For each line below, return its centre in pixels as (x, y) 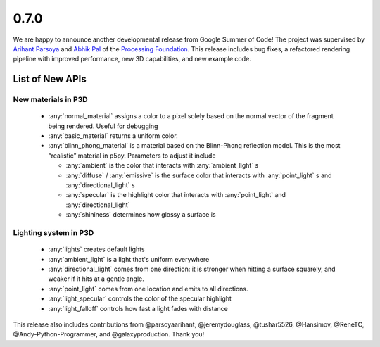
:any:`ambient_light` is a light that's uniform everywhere (129, 259)
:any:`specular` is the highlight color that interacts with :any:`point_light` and (176, 195)
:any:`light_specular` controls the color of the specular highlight (140, 298)
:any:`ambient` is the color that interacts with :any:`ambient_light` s (162, 165)
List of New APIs (50, 79)
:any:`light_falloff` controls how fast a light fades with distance (138, 308)
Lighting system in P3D (53, 232)
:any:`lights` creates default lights (96, 249)
